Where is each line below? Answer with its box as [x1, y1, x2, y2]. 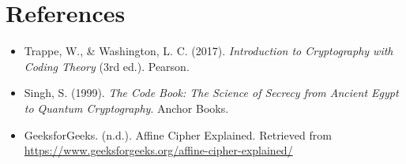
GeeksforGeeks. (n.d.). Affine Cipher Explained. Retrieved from [24, 126, 332, 143]
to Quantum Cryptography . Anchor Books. [24, 99, 229, 116]
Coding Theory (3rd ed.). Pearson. [24, 58, 190, 74]
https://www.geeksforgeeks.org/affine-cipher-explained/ [24, 142, 293, 158]
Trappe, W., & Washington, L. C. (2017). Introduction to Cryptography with [24, 43, 393, 59]
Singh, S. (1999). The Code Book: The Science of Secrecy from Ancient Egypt [24, 84, 399, 101]
